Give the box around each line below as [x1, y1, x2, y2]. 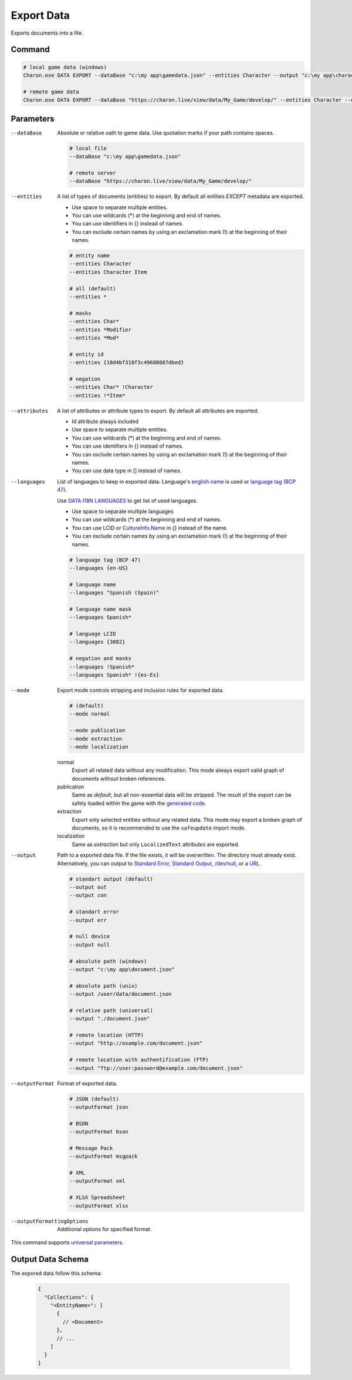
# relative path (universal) [69, 1007, 154, 1013]
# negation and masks [69, 655, 132, 662]
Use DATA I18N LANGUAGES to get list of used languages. [57, 497, 198, 504]
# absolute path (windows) [69, 958, 147, 965]
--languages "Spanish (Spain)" [69, 589, 160, 596]
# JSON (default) [69, 1096, 120, 1102]
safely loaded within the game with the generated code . [72, 800, 207, 807]
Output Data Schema [11, 1254, 89, 1264]
